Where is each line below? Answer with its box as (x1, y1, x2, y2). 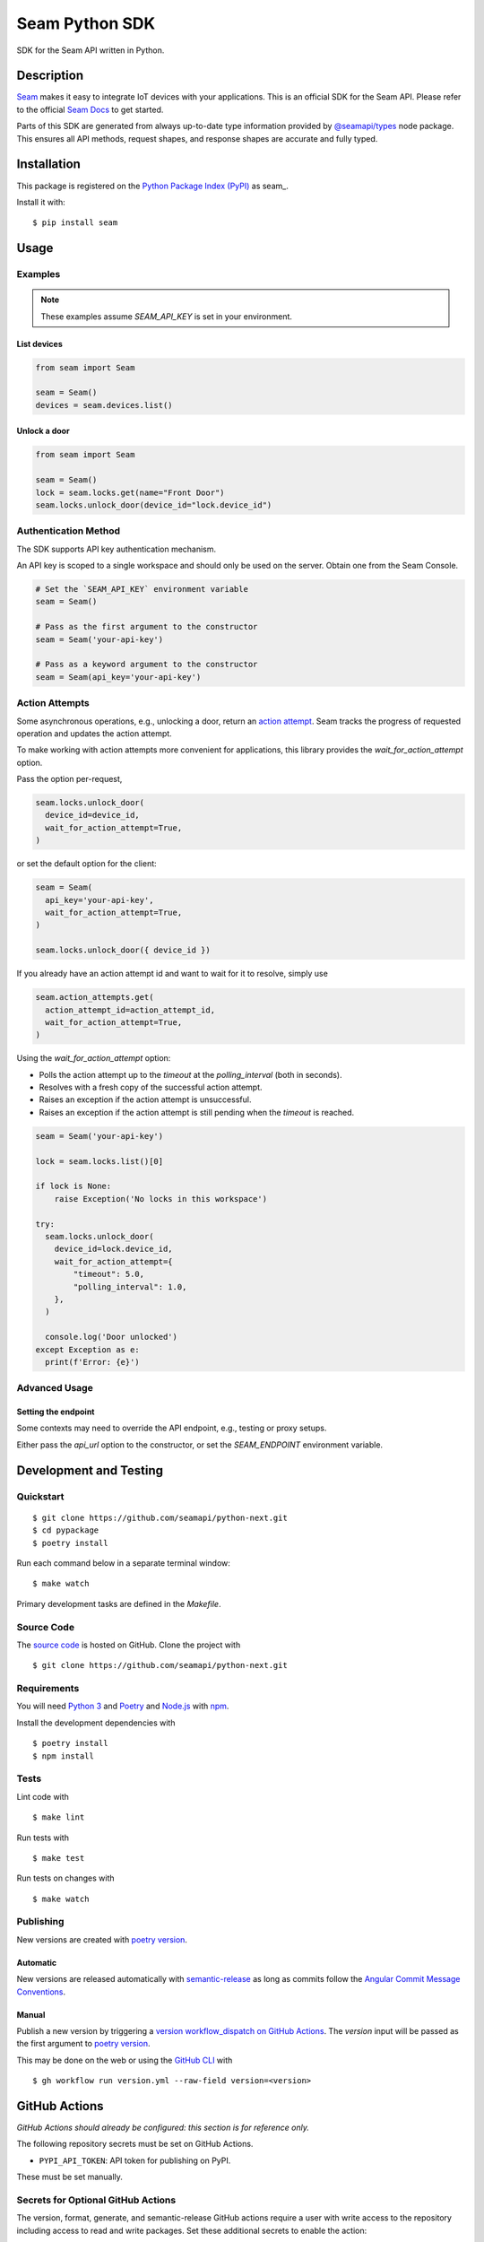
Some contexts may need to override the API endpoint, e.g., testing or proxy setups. (16, 1422, 327, 1434)
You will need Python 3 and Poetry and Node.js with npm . (16, 1700, 229, 1712)
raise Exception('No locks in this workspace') (54, 1194, 268, 1204)
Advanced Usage (16, 1382, 93, 1395)
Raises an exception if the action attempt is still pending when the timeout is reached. (39, 1107, 355, 1117)
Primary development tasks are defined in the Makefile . (16, 1598, 221, 1609)
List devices (16, 338, 63, 349)
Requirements (16, 1682, 80, 1695)
